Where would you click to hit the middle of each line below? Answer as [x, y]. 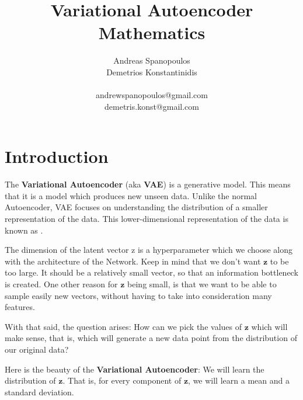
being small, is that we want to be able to [202, 284]
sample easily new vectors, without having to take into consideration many [138, 295]
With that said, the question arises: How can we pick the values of [123, 326]
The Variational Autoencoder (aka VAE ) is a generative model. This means [148, 184]
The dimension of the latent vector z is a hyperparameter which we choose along [149, 250]
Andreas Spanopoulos [152, 60]
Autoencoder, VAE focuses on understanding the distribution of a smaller [136, 207]
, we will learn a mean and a [239, 380]
